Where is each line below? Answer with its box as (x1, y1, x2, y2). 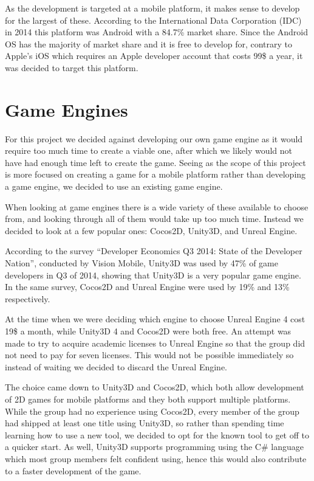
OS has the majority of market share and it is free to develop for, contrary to (5, 37, 293, 50)
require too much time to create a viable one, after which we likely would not (5, 144, 293, 157)
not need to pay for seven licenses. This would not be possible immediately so (5, 348, 294, 361)
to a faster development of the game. (5, 464, 142, 477)
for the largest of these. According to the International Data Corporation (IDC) (5, 13, 302, 26)
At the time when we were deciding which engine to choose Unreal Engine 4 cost (5, 313, 305, 325)
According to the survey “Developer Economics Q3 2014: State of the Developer (5, 244, 302, 257)
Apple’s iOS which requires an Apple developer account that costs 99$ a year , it (5, 49, 303, 62)
